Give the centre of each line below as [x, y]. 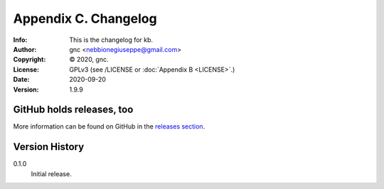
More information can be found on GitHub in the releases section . [109, 126]
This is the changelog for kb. [111, 40]
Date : [21, 80]
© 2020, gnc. [89, 60]
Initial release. [51, 173]
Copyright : [30, 60]
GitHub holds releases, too [73, 110]
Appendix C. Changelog [85, 18]
